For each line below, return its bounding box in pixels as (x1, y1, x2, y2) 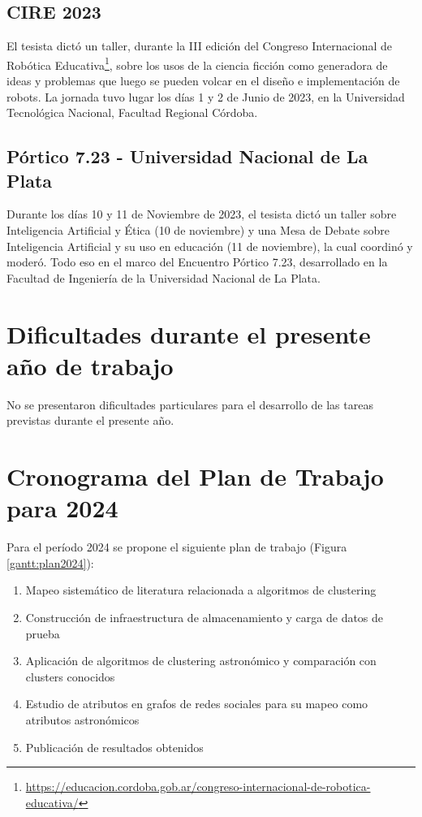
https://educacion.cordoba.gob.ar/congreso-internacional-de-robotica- (25, 778, 371, 795)
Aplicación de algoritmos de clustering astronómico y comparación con (25, 652, 377, 669)
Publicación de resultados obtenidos (25, 738, 204, 755)
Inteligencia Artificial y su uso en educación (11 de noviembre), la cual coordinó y (6, 237, 413, 254)
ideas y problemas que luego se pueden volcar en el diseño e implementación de (6, 72, 400, 89)
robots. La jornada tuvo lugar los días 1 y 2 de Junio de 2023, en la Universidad (6, 88, 405, 105)
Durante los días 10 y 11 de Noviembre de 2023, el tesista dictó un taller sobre (6, 205, 397, 223)
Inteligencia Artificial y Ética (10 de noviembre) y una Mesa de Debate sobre (6, 222, 390, 239)
